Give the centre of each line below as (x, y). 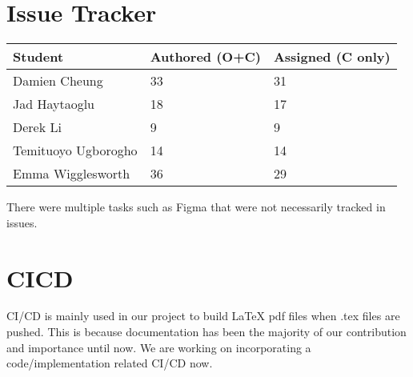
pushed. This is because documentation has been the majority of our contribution (206, 332)
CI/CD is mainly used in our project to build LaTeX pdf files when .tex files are (203, 316)
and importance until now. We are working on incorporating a (159, 347)
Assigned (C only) (332, 57)
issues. (22, 222)
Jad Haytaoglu (54, 104)
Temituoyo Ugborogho (75, 150)
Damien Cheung (58, 81)
